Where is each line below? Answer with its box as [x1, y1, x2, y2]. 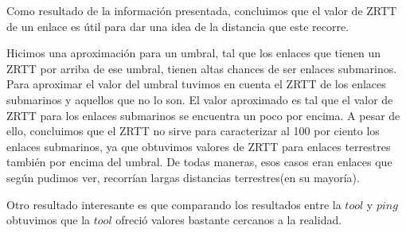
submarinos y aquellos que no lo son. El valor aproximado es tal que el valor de [6, 91, 393, 107]
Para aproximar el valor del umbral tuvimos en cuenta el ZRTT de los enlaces [6, 76, 386, 92]
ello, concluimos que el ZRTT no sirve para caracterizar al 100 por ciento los [6, 122, 380, 139]
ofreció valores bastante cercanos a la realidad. [115, 212, 342, 228]
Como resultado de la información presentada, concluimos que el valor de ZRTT [6, 2, 397, 18]
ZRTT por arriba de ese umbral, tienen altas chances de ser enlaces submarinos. [6, 60, 397, 76]
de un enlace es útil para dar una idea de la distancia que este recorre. [6, 17, 349, 34]
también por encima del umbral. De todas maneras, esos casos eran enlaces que [6, 153, 392, 170]
